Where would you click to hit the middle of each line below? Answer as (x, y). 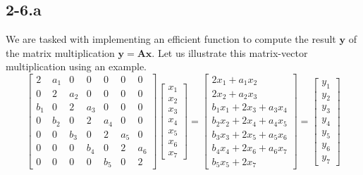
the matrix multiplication (60, 52)
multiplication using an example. (76, 66)
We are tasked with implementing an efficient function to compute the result (171, 39)
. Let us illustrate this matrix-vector (230, 52)
